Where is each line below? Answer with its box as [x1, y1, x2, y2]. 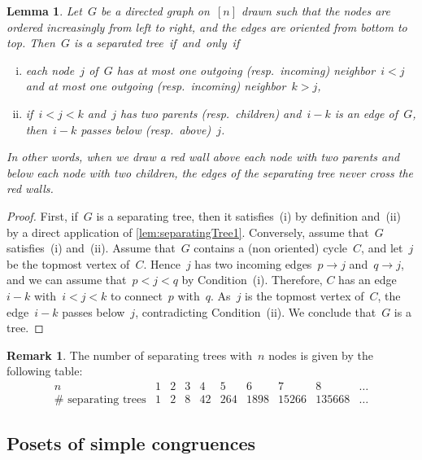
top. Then [7, 34, 55, 51]
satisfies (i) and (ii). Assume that [7, 239, 176, 256]
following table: [7, 362, 83, 379]
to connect [111, 287, 163, 304]
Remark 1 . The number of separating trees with [7, 346, 253, 363]
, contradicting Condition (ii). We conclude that [135, 303, 376, 320]
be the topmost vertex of [7, 255, 130, 272]
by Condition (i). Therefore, [181, 271, 323, 288]
